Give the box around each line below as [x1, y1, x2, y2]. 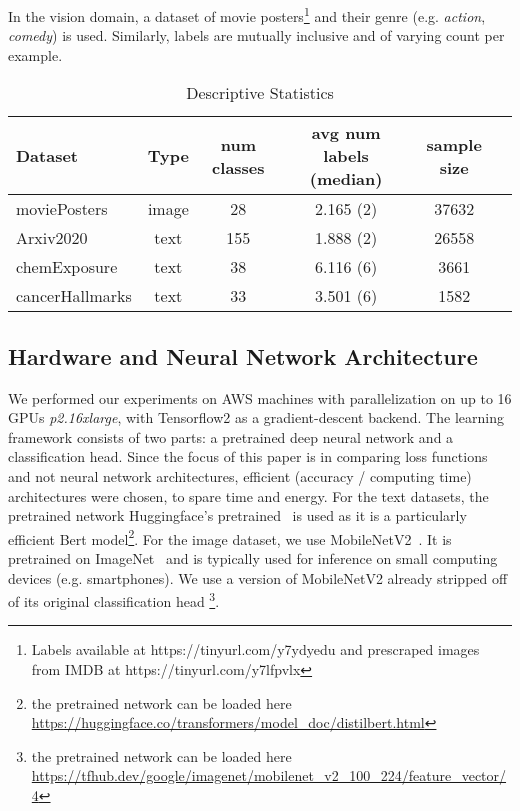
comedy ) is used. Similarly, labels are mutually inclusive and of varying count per [8, 25, 505, 46]
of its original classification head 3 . [8, 588, 220, 611]
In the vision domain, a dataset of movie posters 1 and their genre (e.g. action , [8, 3, 486, 26]
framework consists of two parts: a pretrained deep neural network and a [8, 426, 454, 447]
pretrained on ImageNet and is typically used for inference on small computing [8, 548, 498, 569]
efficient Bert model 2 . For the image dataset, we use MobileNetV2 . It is [8, 525, 452, 549]
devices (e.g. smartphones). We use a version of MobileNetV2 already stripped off [8, 567, 508, 588]
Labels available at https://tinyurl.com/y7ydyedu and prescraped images [31, 639, 480, 660]
